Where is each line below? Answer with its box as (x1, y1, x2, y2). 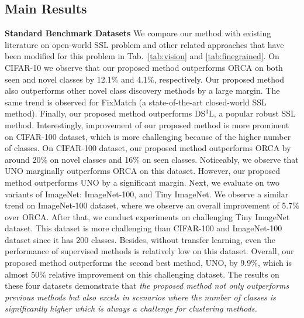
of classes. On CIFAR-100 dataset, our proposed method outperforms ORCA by (5, 142, 291, 154)
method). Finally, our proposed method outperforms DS (5, 107, 206, 119)
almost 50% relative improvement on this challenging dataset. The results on (5, 268, 279, 280)
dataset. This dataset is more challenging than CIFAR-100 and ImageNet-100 (5, 222, 282, 234)
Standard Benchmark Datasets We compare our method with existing (5, 27, 271, 39)
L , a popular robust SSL (209, 107, 296, 119)
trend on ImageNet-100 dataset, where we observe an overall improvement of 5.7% (5, 199, 299, 211)
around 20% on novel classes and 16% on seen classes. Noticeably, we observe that (5, 153, 299, 165)
